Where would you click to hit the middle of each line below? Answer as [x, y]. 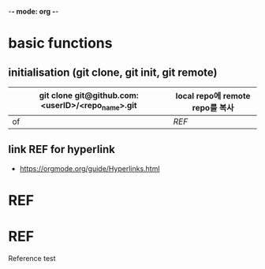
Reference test [32, 258]
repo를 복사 [213, 108]
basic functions [60, 43]
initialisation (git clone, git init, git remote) [113, 72]
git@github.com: [107, 95]
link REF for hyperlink [62, 149]
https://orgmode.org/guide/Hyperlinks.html [90, 168]
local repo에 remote [213, 96]
